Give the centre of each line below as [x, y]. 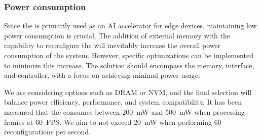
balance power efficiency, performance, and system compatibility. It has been [123, 102]
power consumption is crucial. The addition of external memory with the [117, 35]
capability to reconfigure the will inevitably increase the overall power [113, 45]
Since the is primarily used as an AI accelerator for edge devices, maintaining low [130, 26]
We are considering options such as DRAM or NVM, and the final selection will [128, 92]
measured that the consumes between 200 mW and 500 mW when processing [124, 111]
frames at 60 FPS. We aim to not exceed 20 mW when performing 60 [113, 122]
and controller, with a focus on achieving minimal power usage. [102, 75]
